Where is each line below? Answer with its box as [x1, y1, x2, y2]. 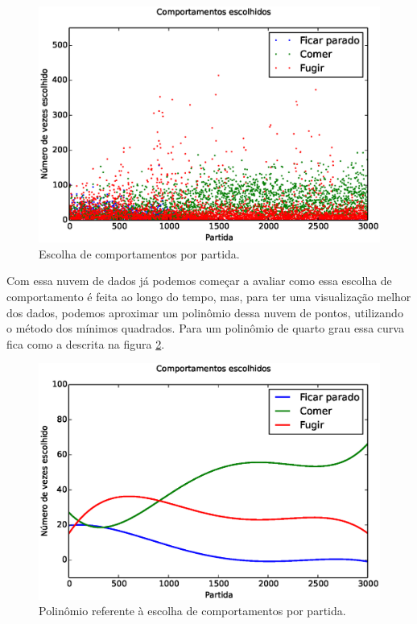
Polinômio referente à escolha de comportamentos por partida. [39, 602, 346, 619]
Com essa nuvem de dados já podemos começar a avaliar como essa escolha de [6, 272, 392, 289]
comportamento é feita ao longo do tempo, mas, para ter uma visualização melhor [6, 287, 411, 304]
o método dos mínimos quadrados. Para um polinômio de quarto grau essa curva [6, 320, 404, 337]
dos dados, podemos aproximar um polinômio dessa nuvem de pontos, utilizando [6, 304, 403, 320]
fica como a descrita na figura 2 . [6, 335, 165, 352]
